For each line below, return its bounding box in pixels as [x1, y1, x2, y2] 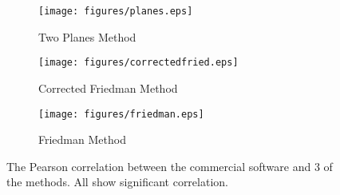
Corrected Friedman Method [38, 79, 178, 96]
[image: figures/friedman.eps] [38, 108, 204, 120]
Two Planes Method [38, 28, 136, 45]
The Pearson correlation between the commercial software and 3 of [6, 157, 333, 174]
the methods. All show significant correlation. [6, 173, 228, 190]
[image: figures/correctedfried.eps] [38, 57, 239, 69]
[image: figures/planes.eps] [38, 6, 193, 17]
